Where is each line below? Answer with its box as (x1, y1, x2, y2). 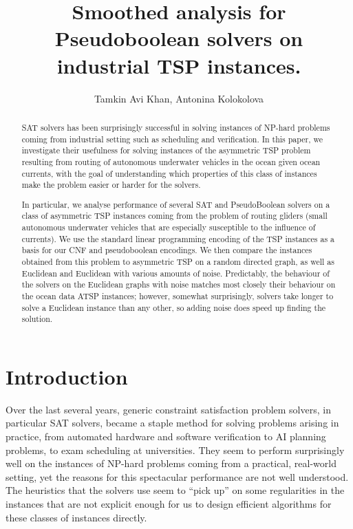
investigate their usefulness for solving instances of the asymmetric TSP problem (21, 144, 311, 156)
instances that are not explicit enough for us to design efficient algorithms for (6, 497, 332, 511)
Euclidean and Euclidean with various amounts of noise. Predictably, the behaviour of (21, 267, 330, 279)
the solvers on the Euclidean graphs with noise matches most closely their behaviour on (21, 279, 336, 290)
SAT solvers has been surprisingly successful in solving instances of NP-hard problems (21, 121, 330, 133)
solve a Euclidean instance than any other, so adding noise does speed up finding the (21, 301, 326, 313)
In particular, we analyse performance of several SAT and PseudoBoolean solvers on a (21, 198, 330, 210)
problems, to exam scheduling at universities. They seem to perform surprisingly (6, 442, 345, 457)
